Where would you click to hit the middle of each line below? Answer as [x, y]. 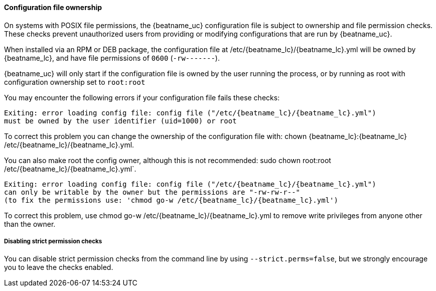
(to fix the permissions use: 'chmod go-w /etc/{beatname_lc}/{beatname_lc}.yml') [171, 200]
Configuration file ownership [53, 7]
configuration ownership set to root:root [75, 82]
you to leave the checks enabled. [59, 267]
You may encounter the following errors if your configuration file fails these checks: [142, 97]
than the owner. [30, 224]
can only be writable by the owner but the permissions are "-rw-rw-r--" [152, 192]
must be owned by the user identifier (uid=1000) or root [120, 121]
